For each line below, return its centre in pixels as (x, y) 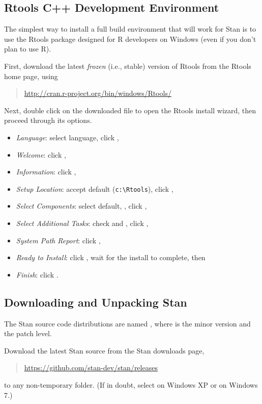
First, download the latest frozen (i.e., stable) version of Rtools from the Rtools (128, 66)
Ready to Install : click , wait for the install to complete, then (111, 257)
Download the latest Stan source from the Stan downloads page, (104, 350)
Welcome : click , (41, 154)
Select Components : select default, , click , (81, 206)
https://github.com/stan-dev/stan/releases (91, 368)
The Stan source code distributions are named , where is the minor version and (127, 323)
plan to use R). (28, 49)
